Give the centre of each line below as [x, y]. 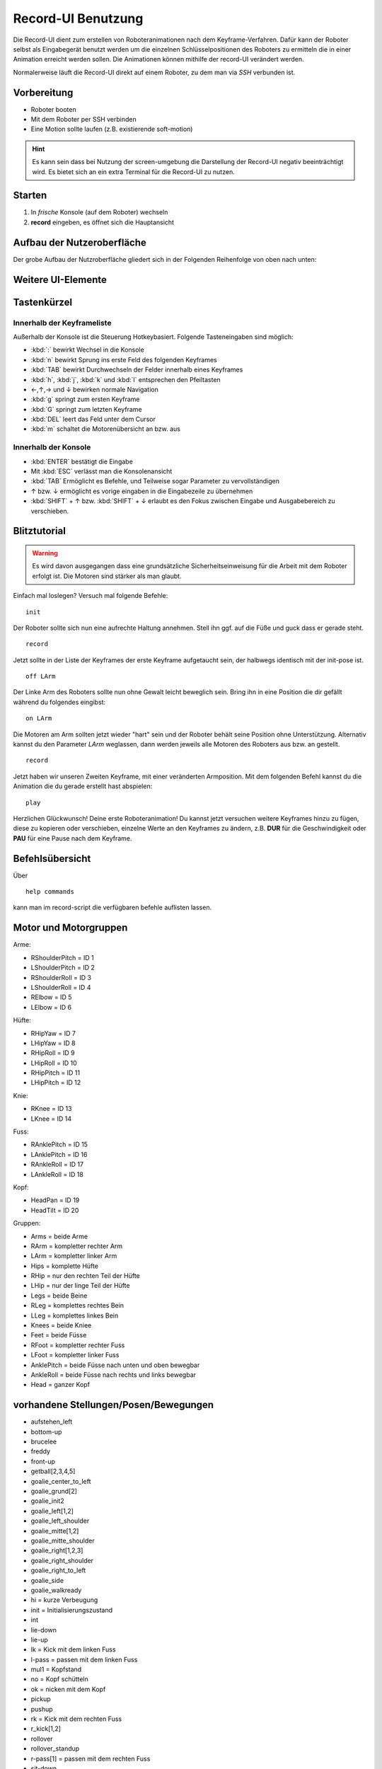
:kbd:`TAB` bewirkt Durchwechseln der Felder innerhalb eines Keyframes [137, 370]
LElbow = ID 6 [51, 1007]
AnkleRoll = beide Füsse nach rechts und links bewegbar [114, 1375]
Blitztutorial [40, 531]
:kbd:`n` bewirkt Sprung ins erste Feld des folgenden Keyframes [124, 359]
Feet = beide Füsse [59, 1335]
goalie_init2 [47, 1501]
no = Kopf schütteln [59, 1679]
